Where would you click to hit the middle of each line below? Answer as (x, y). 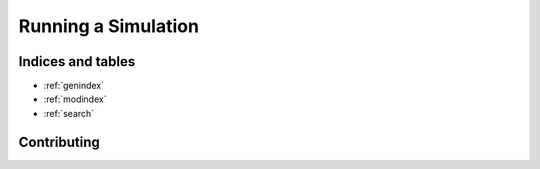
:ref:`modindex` (75, 99)
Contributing (59, 141)
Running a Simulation (109, 26)
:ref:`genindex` (74, 86)
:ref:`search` (69, 113)
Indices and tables (77, 61)
